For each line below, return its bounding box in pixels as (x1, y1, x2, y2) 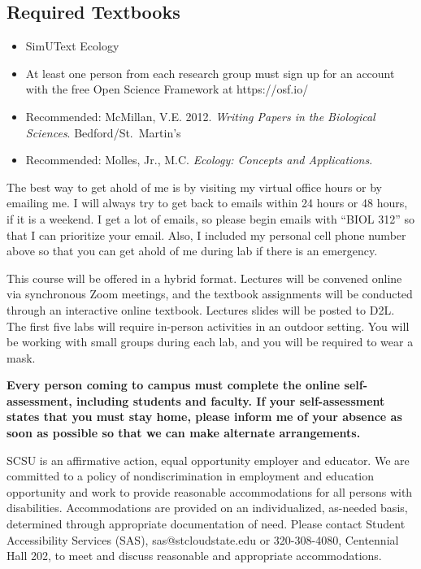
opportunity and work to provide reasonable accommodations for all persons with (7, 483, 413, 500)
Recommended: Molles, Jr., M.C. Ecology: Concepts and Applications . (25, 151, 373, 168)
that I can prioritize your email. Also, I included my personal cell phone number (7, 226, 406, 243)
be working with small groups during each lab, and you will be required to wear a (7, 333, 414, 350)
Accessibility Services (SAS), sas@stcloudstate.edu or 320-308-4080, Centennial (7, 531, 399, 548)
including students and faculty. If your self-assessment (76, 392, 385, 409)
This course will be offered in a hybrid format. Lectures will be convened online (7, 269, 402, 286)
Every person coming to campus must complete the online (7, 376, 341, 393)
